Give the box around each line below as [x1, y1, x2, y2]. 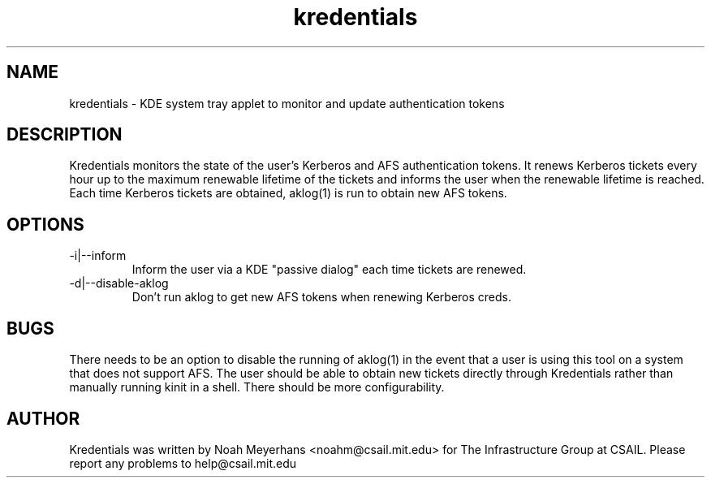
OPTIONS [6, 214, 84, 235]
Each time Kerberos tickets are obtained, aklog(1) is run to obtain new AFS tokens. [69, 186, 507, 201]
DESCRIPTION [6, 124, 123, 145]
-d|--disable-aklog [69, 276, 169, 291]
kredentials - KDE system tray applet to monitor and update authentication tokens [69, 96, 505, 110]
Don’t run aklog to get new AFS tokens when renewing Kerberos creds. [131, 290, 512, 305]
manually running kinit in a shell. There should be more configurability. [69, 380, 445, 395]
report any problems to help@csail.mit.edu [69, 456, 297, 470]
